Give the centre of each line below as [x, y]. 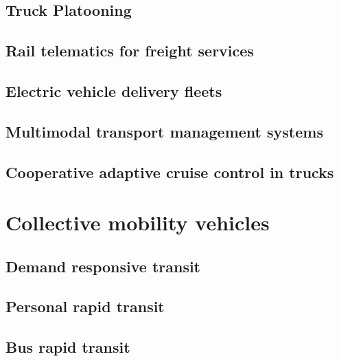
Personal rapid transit [85, 306]
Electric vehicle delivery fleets [114, 90]
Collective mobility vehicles [138, 222]
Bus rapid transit [68, 347]
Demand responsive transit [103, 266]
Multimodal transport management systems [164, 131]
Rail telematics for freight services [130, 51]
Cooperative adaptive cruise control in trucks [170, 172]
